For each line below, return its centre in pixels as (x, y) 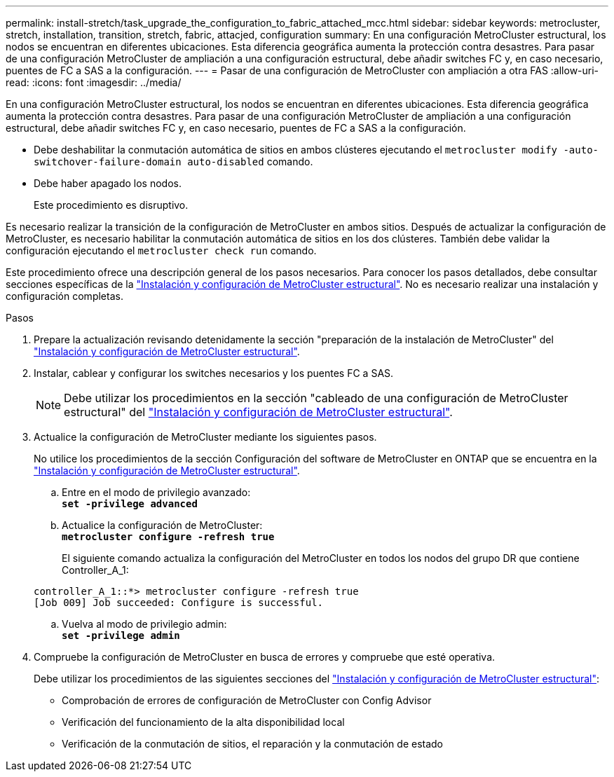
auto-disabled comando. (250, 161)
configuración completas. (64, 296)
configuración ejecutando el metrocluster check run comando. (161, 250)
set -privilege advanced (130, 504)
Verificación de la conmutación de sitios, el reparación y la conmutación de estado (253, 744)
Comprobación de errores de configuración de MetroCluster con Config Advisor (247, 700)
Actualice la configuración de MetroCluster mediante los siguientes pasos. (205, 437)
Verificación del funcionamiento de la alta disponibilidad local (203, 722)
